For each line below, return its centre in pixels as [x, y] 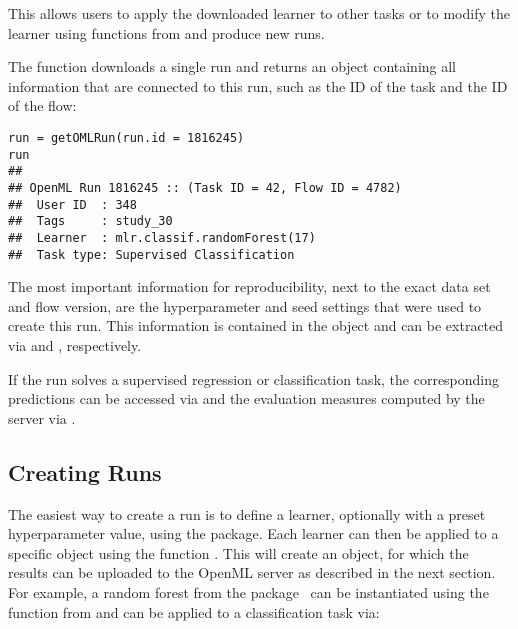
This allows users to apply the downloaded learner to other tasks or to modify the [259, 13]
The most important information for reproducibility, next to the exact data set [249, 286]
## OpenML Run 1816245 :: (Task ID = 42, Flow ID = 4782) [205, 187]
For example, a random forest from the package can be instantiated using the [248, 591]
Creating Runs [85, 471]
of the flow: [42, 105]
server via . [42, 417]
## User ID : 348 [72, 204]
